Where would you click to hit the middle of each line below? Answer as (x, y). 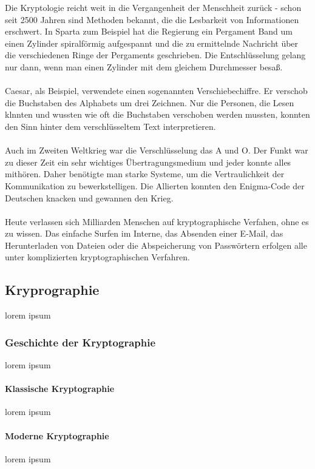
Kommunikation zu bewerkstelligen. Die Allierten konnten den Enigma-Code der (155, 185)
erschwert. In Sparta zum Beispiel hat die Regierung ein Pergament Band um (149, 31)
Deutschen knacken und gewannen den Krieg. (89, 197)
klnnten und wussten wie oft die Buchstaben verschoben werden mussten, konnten (157, 114)
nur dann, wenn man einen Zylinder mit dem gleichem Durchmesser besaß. (144, 66)
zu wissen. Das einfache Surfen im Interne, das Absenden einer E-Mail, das (144, 233)
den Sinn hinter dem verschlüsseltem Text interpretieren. (110, 126)
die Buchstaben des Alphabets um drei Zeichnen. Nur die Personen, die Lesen (150, 102)
